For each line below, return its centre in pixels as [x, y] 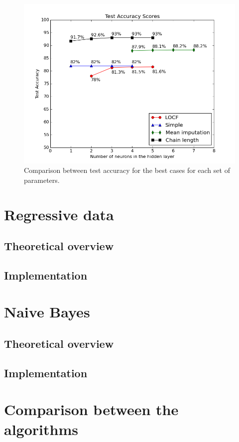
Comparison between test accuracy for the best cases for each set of [127, 170]
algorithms [41, 429]
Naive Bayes [47, 312]
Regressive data [59, 214]
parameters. [42, 180]
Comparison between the [91, 409]
